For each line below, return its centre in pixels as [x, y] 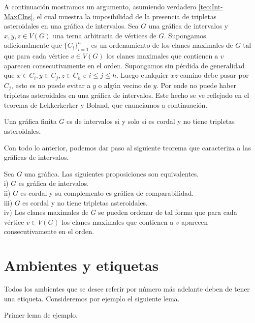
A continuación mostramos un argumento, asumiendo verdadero [100, 6]
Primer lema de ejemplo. [41, 315]
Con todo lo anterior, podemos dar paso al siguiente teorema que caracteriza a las [127, 147]
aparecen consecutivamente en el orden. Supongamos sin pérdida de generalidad [124, 65]
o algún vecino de [125, 85]
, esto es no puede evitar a [51, 85]
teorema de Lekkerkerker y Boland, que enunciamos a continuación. [106, 104]
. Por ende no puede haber [196, 85]
